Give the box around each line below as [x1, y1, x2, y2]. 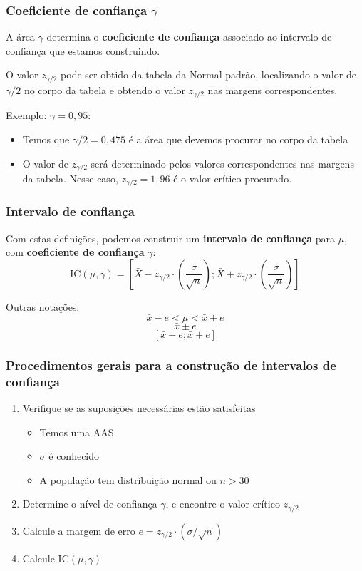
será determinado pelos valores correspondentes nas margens [90, 155, 354, 170]
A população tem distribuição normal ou [39, 472, 217, 487]
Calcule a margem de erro [22, 523, 135, 537]
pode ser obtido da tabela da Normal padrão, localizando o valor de [61, 67, 356, 82]
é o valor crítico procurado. [173, 170, 292, 185]
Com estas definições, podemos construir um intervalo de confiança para [6, 230, 335, 245]
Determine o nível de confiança [22, 496, 157, 511]
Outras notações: [6, 299, 80, 314]
